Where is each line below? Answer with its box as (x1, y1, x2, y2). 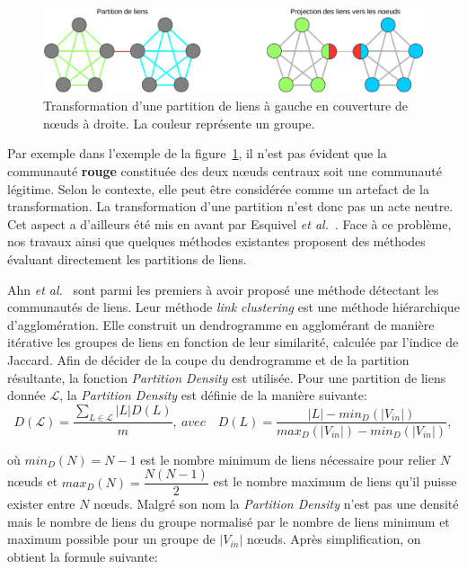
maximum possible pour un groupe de (7, 529, 216, 548)
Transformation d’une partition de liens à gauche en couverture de (43, 96, 408, 115)
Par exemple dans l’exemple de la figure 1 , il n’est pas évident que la (7, 144, 387, 163)
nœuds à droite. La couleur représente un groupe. (43, 113, 315, 132)
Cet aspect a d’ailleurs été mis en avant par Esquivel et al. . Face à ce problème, (7, 214, 452, 233)
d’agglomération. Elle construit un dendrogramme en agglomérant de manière (7, 315, 435, 333)
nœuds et (7, 472, 58, 491)
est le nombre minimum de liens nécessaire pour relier (140, 449, 436, 468)
